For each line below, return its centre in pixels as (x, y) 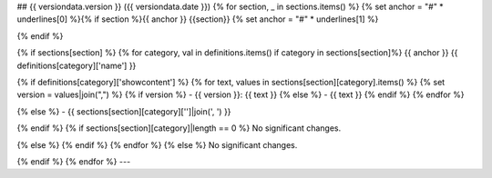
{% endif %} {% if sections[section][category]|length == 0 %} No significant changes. (179, 128)
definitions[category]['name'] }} (77, 65)
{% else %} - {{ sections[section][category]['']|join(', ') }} (124, 111)
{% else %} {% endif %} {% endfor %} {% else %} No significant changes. (157, 144)
